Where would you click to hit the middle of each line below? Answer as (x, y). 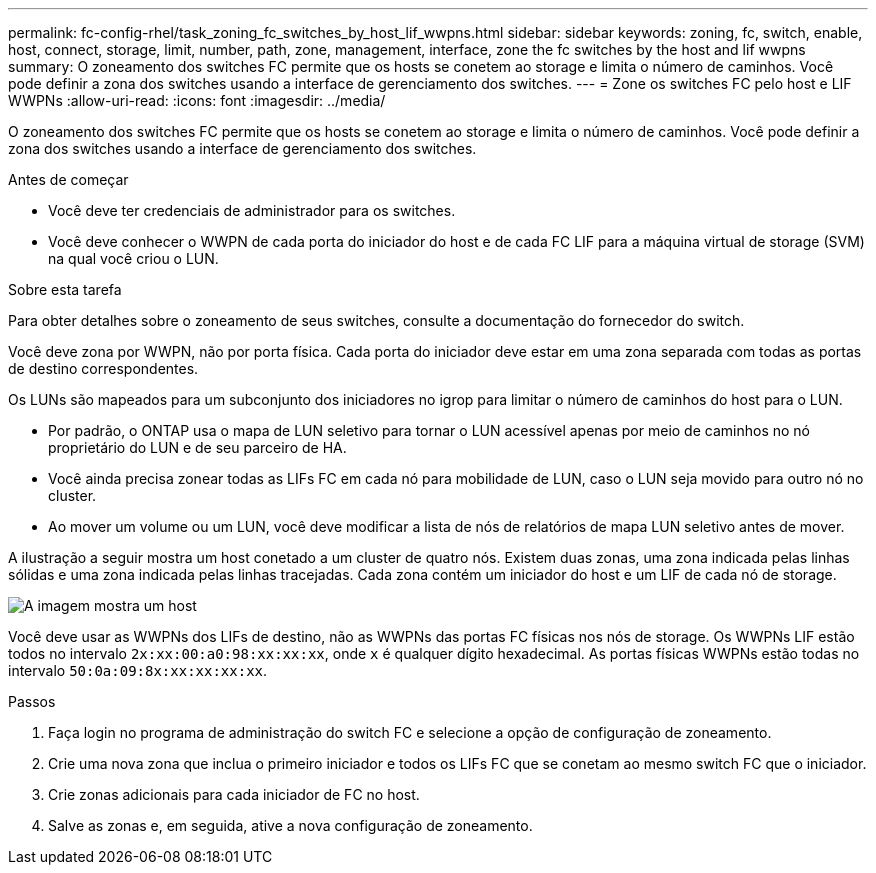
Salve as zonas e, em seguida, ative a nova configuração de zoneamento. (290, 825)
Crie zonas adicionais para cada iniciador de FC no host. (234, 794)
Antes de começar (68, 179)
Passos (32, 701)
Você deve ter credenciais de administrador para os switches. (252, 210)
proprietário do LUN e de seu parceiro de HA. (197, 447)
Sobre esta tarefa (65, 289)
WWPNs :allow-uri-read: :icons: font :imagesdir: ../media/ (197, 100)
